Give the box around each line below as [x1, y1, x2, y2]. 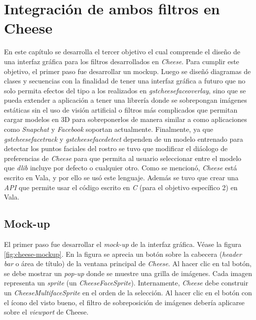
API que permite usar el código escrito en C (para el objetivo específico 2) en [4, 182, 238, 192]
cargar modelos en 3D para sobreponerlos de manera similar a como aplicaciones [4, 114, 247, 124]
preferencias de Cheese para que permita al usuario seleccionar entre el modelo [4, 153, 242, 163]
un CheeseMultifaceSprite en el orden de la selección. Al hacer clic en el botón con [4, 287, 252, 297]
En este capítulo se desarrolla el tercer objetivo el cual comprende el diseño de [4, 46, 240, 57]
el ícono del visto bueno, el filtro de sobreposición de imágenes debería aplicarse [4, 297, 245, 307]
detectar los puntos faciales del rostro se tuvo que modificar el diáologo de [4, 143, 228, 154]
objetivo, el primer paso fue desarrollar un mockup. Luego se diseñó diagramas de [4, 66, 251, 76]
